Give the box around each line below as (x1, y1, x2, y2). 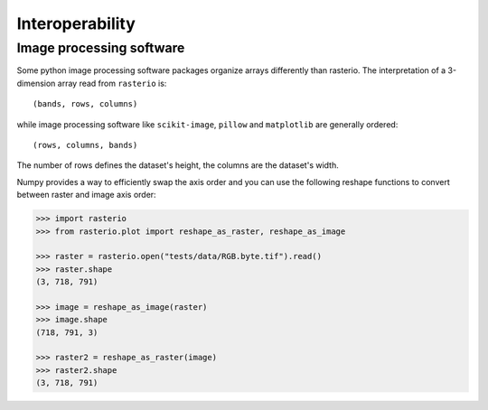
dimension (16, 78, 56, 89)
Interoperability (16, 14, 136, 33)
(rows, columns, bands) (33, 140, 138, 150)
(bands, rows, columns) (33, 99, 138, 109)
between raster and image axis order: (16, 190, 157, 200)
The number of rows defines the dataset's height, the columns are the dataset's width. (16, 160, 339, 171)
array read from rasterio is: (57, 78, 167, 89)
